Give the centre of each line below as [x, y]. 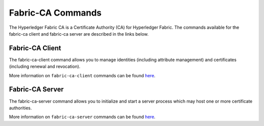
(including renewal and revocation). [45, 66]
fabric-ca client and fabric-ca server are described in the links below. [79, 34]
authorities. [20, 108]
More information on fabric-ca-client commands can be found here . [82, 75]
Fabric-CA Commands [55, 13]
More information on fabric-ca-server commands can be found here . [82, 117]
